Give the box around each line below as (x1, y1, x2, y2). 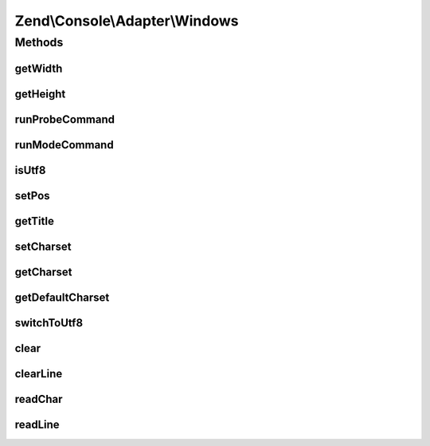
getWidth (14, 61, 63, 75)
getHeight (14, 87, 66, 101)
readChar (14, 392, 63, 406)
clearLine (14, 367, 63, 381)
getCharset (14, 265, 72, 278)
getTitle (14, 214, 55, 227)
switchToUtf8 (14, 316, 84, 330)
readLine (14, 417, 60, 431)
